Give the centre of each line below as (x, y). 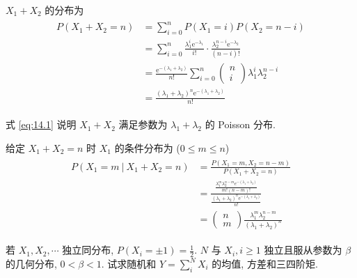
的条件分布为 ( (147, 148)
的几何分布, (31, 264)
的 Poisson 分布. (240, 124)
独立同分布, (88, 250)
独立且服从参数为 (303, 250)
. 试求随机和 (129, 264)
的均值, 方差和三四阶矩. (265, 264)
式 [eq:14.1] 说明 (41, 124)
